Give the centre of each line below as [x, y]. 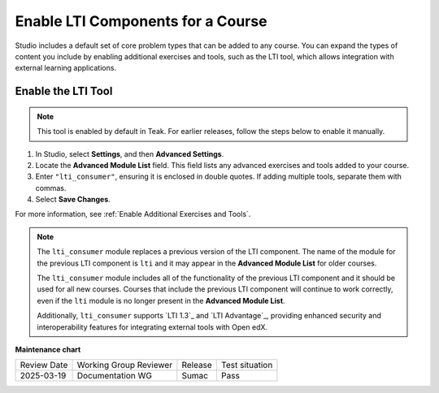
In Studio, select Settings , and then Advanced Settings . [130, 153]
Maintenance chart [48, 349]
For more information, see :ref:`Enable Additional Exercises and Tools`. [133, 214]
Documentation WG [114, 376]
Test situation [247, 365]
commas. [51, 188]
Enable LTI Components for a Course [141, 21]
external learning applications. [66, 68]
